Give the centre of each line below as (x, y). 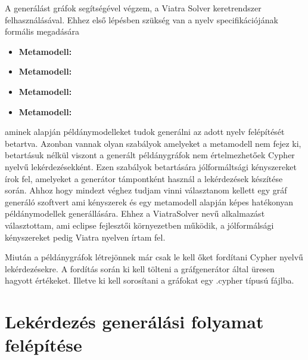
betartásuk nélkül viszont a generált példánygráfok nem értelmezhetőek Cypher (150, 155)
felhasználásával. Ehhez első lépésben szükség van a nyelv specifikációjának (141, 19)
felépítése (43, 345)
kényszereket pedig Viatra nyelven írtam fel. (85, 237)
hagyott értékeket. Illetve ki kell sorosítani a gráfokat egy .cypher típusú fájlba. (150, 280)
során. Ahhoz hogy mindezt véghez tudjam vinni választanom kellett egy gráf (146, 190)
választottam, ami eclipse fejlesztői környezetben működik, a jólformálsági (139, 225)
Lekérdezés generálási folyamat (134, 321)
